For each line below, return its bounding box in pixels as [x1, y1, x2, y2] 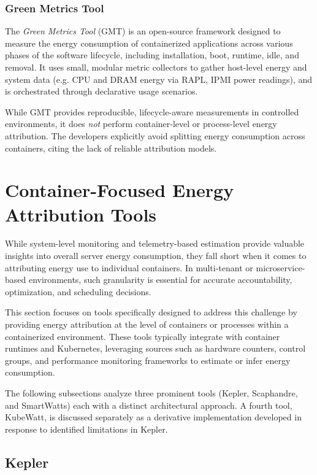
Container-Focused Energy [5, 177, 234, 203]
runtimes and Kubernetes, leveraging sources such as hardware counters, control [5, 342, 306, 355]
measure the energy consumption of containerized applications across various [5, 36, 293, 49]
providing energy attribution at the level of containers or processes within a [5, 318, 289, 331]
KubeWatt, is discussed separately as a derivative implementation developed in [5, 411, 302, 423]
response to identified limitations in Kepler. [5, 422, 168, 435]
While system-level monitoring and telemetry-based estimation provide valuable [5, 237, 305, 250]
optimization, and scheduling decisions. [5, 285, 151, 298]
